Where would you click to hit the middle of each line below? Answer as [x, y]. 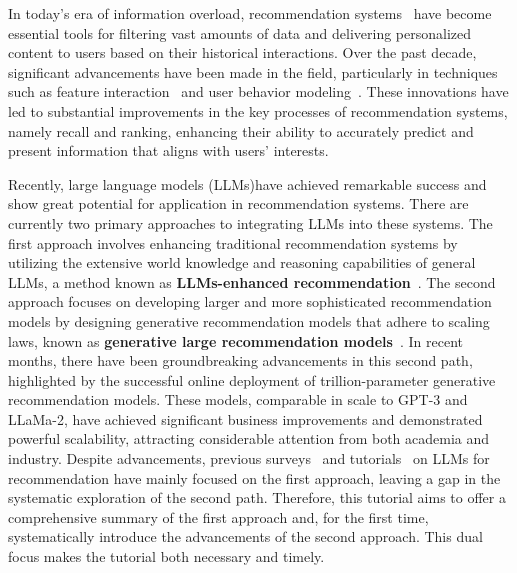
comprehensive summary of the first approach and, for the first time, [218, 516]
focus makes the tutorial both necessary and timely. [166, 556]
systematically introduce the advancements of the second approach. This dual [245, 536]
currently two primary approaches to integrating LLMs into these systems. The [250, 222]
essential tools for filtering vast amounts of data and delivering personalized [240, 32]
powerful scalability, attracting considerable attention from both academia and [249, 438]
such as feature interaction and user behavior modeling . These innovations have [258, 91]
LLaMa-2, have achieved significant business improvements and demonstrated [245, 418]
